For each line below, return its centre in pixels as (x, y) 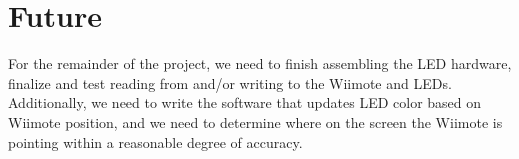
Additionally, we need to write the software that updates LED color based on (245, 102)
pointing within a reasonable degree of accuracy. (155, 141)
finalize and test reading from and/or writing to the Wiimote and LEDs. (230, 82)
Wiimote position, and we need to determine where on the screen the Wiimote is (255, 121)
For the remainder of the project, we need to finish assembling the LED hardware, (260, 63)
